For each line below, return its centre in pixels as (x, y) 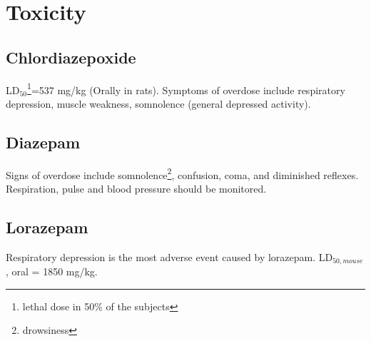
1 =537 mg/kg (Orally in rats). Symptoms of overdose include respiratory (186, 88)
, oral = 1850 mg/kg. (52, 271)
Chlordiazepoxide (71, 57)
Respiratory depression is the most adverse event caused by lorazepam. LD (169, 256)
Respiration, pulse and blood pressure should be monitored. (136, 188)
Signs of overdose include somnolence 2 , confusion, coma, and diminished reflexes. (182, 173)
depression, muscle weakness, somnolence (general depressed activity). (158, 103)
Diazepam (43, 142)
